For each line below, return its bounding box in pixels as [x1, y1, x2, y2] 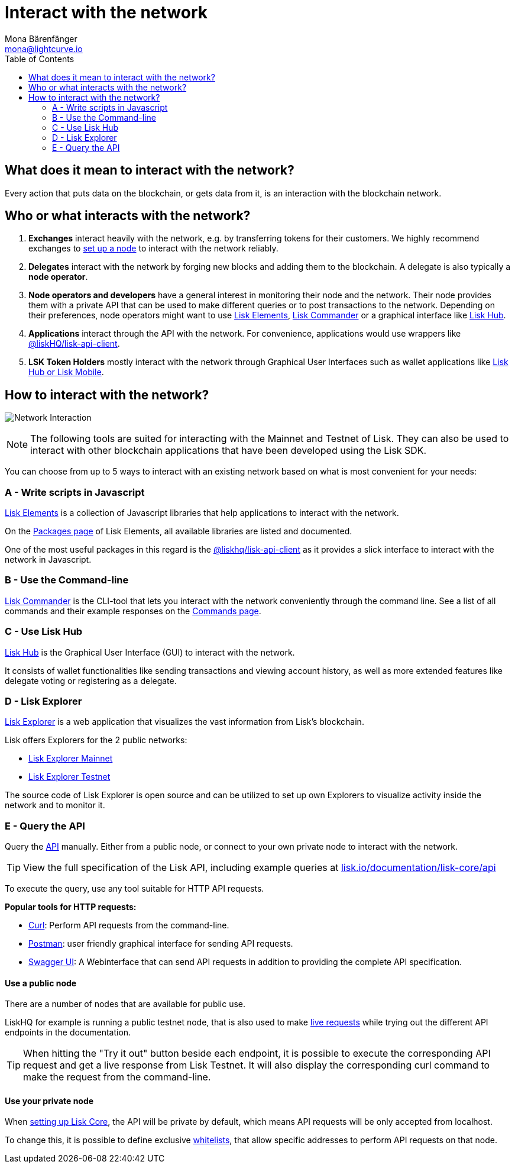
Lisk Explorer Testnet [28, 772, 111, 782]
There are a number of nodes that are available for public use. [5, 999, 246, 1009]
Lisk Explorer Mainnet [28, 753, 113, 764]
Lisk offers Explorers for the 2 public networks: [5, 735, 187, 746]
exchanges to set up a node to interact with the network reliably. [28, 243, 278, 254]
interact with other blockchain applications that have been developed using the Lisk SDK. [30, 444, 427, 457]
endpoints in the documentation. [5, 1027, 131, 1038]
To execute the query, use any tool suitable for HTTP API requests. [5, 883, 264, 894]
